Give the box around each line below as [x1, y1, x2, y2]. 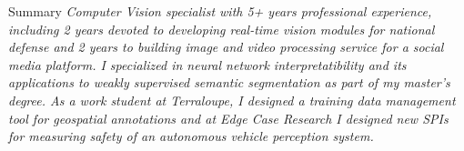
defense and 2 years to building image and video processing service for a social [8, 37, 444, 56]
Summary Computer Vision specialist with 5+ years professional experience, [8, 2, 432, 20]
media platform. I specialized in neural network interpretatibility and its [8, 55, 407, 74]
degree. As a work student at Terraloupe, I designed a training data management [8, 90, 456, 109]
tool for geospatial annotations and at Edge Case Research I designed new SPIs [8, 108, 449, 127]
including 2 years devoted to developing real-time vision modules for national [8, 19, 435, 38]
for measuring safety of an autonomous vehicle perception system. [8, 126, 374, 146]
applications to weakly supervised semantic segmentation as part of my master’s [8, 73, 450, 92]
